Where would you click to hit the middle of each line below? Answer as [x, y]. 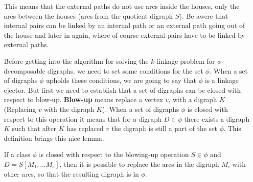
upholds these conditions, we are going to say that [121, 80]
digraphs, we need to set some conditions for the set [125, 70]
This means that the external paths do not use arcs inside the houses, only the [122, 6]
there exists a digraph [217, 118]
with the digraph [69, 109]
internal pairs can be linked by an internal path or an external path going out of [125, 25]
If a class [17, 154]
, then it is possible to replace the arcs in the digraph [139, 164]
